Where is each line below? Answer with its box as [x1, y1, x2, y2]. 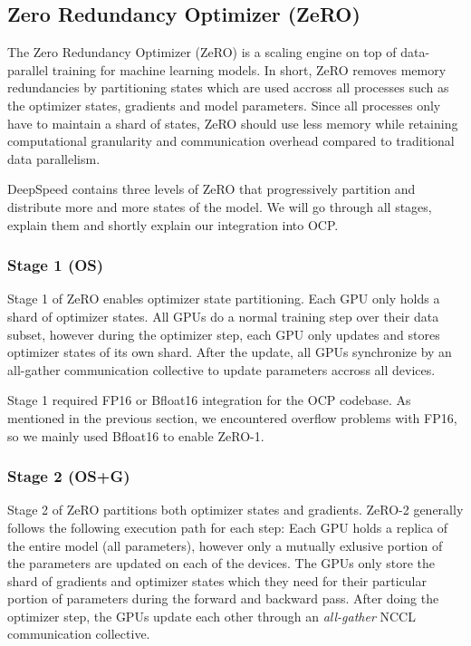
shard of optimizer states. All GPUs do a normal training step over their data [7, 306, 439, 325]
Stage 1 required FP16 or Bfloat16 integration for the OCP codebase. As [7, 390, 411, 410]
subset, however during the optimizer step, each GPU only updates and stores [7, 324, 440, 343]
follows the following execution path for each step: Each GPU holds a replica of [7, 517, 448, 536]
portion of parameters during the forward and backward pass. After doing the [7, 589, 439, 608]
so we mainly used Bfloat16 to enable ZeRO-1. [7, 426, 264, 445]
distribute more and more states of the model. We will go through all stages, [7, 197, 432, 216]
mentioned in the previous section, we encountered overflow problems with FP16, [7, 408, 457, 427]
